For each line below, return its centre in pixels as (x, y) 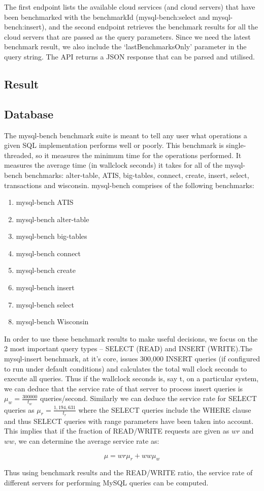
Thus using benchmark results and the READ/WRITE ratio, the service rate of (128, 472)
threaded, (19, 155)
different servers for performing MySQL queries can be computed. (106, 483)
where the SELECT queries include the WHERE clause (165, 409)
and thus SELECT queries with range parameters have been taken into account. (129, 421)
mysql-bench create (46, 270)
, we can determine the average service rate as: (87, 441)
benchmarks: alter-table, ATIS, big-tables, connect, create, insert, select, (137, 175)
